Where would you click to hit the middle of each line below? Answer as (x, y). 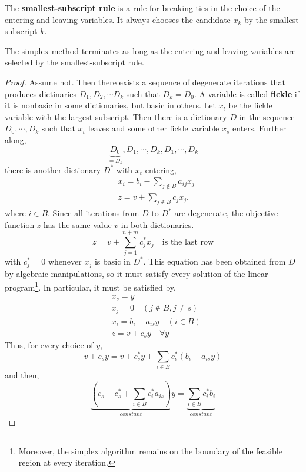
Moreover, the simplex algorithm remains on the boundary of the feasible (150, 450)
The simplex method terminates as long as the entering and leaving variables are (150, 50)
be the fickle (250, 105)
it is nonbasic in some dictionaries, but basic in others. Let (110, 105)
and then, (22, 375)
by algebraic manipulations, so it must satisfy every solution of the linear (137, 273)
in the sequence (267, 116)
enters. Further (260, 128)
